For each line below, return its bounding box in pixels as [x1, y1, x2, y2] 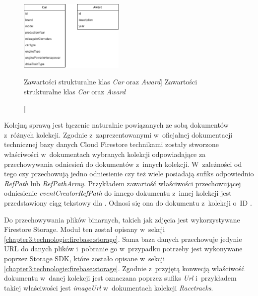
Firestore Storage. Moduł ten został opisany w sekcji [4, 224, 165, 234]
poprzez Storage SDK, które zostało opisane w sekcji [4, 253, 165, 263]
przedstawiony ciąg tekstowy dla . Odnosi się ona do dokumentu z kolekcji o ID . [4, 197, 252, 208]
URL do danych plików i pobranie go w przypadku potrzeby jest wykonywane [4, 243, 243, 254]
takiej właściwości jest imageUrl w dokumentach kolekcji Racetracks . [4, 282, 213, 293]
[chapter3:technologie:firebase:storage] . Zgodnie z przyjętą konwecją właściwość [4, 263, 245, 273]
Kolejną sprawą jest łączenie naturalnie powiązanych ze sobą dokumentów [4, 120, 229, 130]
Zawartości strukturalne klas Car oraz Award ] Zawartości [24, 76, 197, 87]
